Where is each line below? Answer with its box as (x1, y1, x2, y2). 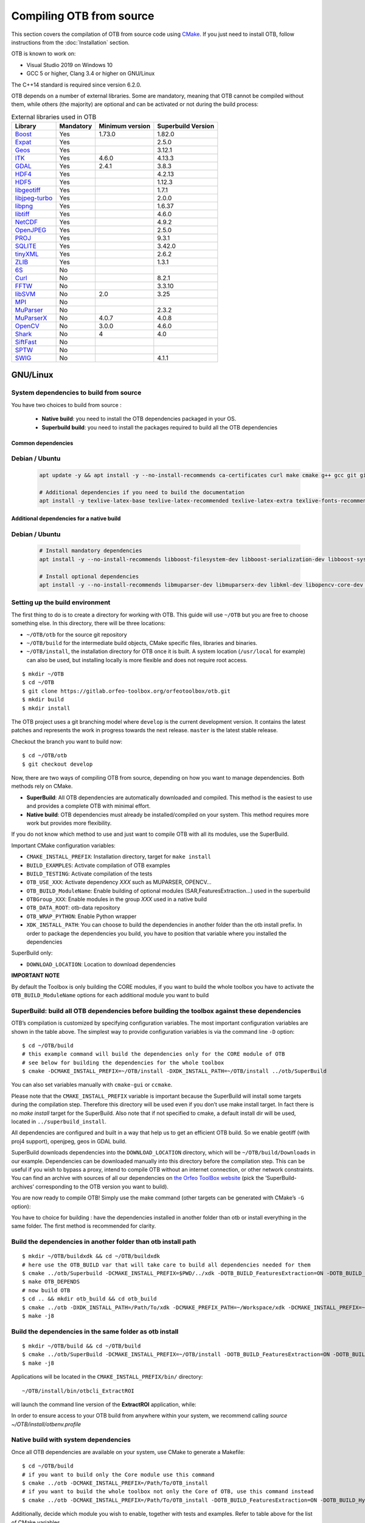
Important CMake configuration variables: (11, 841, 116, 849)
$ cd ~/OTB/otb (22, 752, 68, 759)
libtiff (15, 210, 30, 219)
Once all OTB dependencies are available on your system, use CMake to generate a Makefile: (11, 1448, 245, 1455)
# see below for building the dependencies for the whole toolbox (22, 1059, 224, 1066)
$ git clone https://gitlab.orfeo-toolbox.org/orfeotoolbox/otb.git (22, 687, 231, 694)
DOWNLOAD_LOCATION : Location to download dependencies (26, 960, 176, 968)
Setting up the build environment (11, 598, 111, 607)
